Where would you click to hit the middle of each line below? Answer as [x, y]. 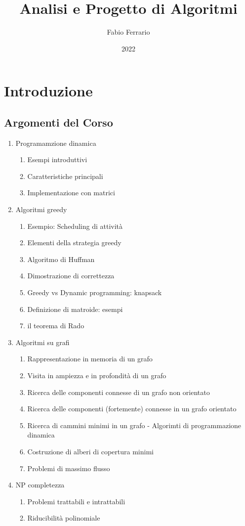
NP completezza [40, 485]
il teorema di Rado [56, 326]
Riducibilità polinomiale [64, 518]
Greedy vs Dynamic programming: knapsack [95, 292]
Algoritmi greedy [41, 209]
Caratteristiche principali [65, 176]
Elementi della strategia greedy [74, 242]
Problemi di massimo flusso [69, 468]
